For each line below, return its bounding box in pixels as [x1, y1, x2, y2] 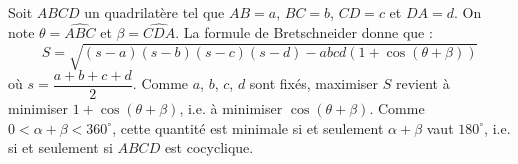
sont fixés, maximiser [249, 73, 379, 94]
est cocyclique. [164, 137, 254, 158]
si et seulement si [8, 137, 113, 158]
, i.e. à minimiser [179, 98, 283, 119]
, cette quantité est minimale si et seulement [112, 117, 384, 138]
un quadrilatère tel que [84, 2, 225, 22]
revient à [395, 73, 450, 94]
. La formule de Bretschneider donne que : [175, 21, 433, 42]
